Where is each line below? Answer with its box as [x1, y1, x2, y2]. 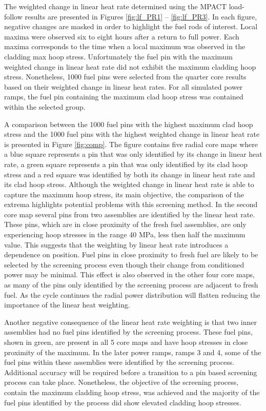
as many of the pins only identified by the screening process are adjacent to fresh [4, 279, 258, 290]
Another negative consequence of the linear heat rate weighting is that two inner [4, 316, 257, 327]
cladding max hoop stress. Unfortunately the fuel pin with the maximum [4, 51, 233, 61]
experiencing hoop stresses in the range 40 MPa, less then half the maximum [4, 229, 245, 240]
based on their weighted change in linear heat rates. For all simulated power [4, 81, 243, 92]
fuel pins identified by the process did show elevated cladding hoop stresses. [4, 397, 241, 407]
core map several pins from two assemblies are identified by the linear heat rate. [4, 209, 255, 219]
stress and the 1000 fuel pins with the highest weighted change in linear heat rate [4, 129, 260, 139]
